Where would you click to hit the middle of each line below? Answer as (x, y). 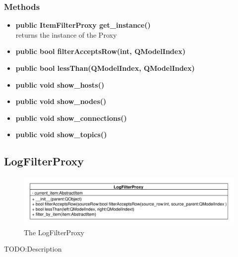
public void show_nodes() (61, 101)
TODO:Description (33, 249)
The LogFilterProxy (54, 232)
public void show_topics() (61, 134)
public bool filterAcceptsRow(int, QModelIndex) (100, 51)
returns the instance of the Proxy (66, 34)
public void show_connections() (71, 118)
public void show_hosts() (60, 84)
